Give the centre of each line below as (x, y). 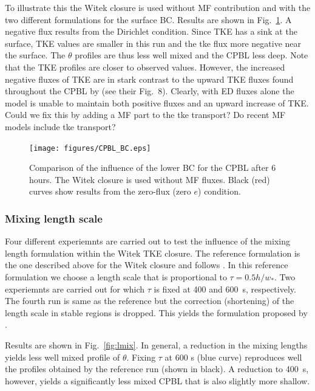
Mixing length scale (54, 218)
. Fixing (141, 357)
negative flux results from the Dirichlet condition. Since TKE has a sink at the (151, 31)
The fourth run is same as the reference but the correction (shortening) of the (150, 301)
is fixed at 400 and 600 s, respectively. (225, 289)
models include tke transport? (60, 126)
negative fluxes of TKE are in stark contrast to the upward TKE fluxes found (149, 79)
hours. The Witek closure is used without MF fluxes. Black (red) (150, 179)
